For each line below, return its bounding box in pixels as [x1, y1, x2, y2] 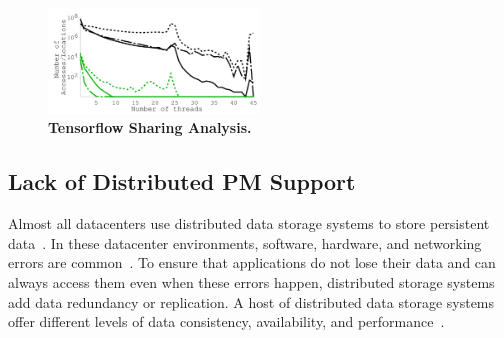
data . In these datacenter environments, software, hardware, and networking [8, 232, 482, 253]
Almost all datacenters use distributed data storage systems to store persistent [8, 213, 490, 234]
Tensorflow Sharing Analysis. [48, 117, 252, 138]
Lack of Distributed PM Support [8, 166, 356, 197]
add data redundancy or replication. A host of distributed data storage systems [8, 291, 495, 312]
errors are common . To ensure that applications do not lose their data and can [8, 252, 496, 273]
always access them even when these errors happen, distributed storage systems [8, 271, 495, 292]
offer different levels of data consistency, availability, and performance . [8, 311, 445, 332]
